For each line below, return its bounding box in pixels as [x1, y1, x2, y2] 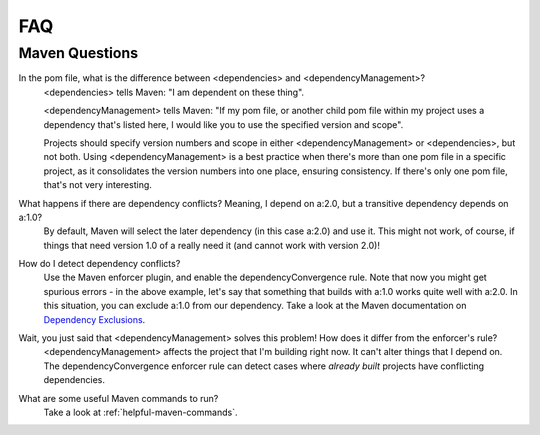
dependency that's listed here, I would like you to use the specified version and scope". [43, 118, 404, 130]
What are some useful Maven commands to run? [18, 392, 219, 404]
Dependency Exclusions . [43, 313, 146, 325]
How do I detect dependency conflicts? [18, 258, 181, 270]
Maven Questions [18, 44, 139, 62]
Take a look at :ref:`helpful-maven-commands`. [43, 406, 238, 418]
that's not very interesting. [43, 179, 152, 191]
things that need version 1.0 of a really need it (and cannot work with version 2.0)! [43, 239, 380, 251]
